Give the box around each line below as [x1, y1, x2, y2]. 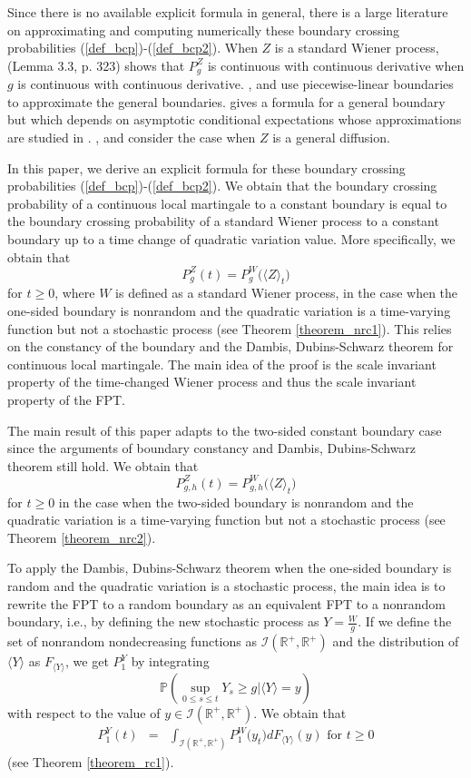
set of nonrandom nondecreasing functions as [7, 632, 257, 651]
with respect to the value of [7, 703, 161, 722]
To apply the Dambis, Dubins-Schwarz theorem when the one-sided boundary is [7, 558, 452, 577]
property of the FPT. [7, 390, 125, 409]
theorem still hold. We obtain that [7, 456, 199, 475]
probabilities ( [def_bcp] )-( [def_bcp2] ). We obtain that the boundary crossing [7, 176, 437, 195]
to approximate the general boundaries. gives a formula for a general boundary [7, 92, 446, 111]
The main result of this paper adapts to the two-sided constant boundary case [7, 420, 442, 439]
